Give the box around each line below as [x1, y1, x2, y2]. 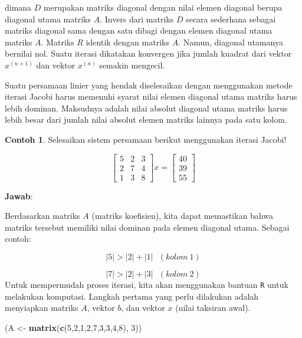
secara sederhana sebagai [186, 12, 276, 25]
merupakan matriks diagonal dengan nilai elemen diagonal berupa [44, 1, 283, 13]
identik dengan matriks [86, 35, 169, 48]
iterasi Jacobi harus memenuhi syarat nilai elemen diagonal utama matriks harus [5, 90, 297, 103]
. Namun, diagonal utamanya [178, 35, 283, 48]
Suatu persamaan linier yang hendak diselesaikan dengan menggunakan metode [5, 78, 293, 91]
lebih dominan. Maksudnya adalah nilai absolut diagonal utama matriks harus [5, 101, 288, 114]
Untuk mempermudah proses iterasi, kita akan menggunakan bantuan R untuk [5, 278, 288, 290]
